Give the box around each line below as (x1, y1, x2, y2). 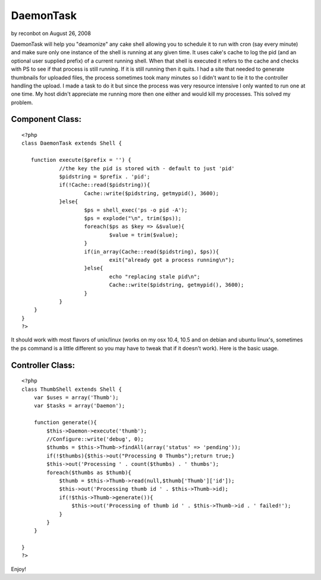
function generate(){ (33, 419, 97, 426)
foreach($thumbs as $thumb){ (46, 469, 132, 476)
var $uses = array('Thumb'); (33, 394, 119, 401)
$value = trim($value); (109, 231, 178, 238)
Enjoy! (11, 565, 27, 572)
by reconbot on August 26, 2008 (11, 30, 92, 37)
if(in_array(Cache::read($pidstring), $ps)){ (84, 248, 219, 255)
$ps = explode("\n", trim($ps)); (84, 215, 181, 221)
